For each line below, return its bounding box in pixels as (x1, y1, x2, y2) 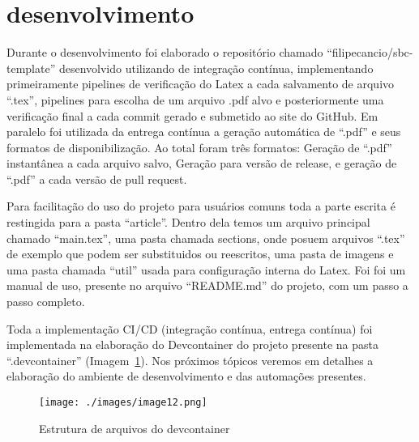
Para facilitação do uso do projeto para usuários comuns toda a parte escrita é (6, 198, 395, 215)
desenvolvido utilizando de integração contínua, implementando (58, 59, 374, 76)
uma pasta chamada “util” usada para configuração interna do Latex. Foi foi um (6, 261, 406, 278)
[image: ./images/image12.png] (39, 397, 207, 408)
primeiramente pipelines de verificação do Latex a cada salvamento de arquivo (6, 75, 395, 92)
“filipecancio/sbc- (327, 44, 413, 61)
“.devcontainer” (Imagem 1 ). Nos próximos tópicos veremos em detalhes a (6, 351, 374, 368)
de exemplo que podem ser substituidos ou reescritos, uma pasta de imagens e (6, 245, 394, 262)
